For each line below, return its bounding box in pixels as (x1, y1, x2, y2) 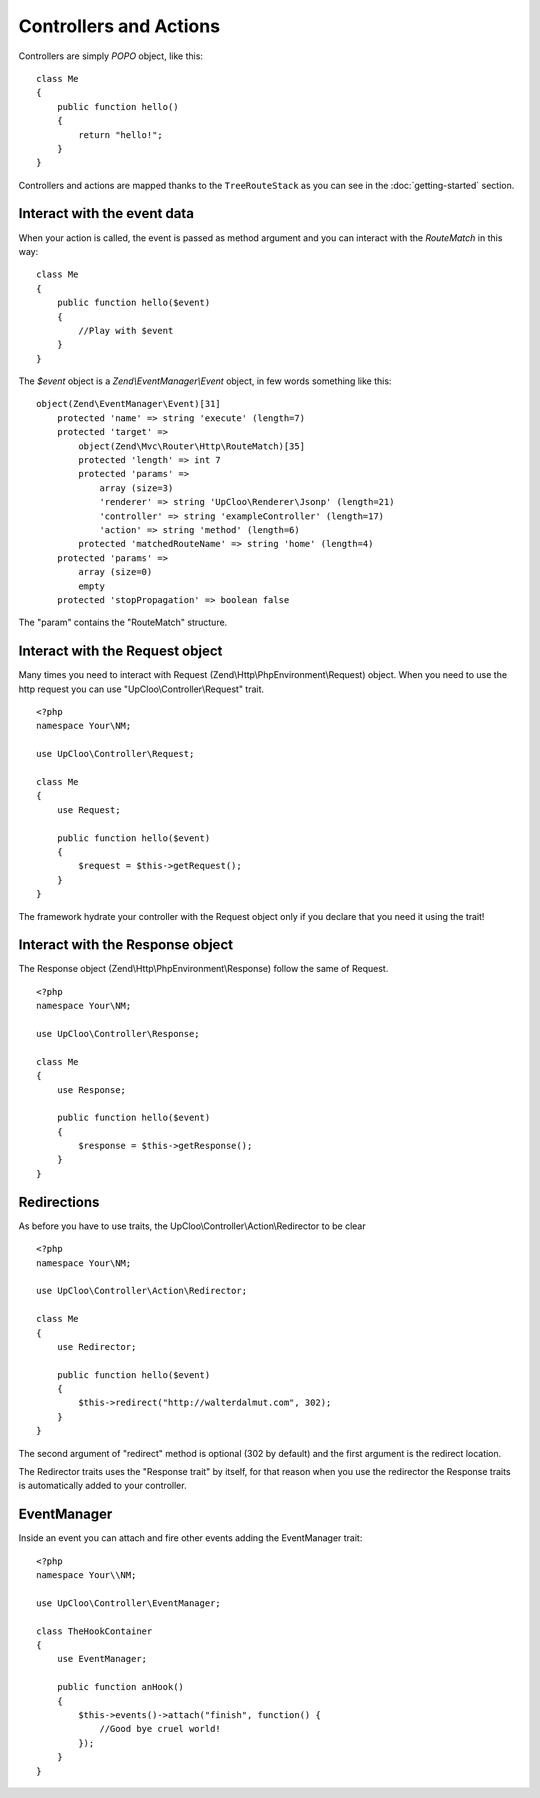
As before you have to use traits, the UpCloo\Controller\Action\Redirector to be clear (18, 1220, 366, 1232)
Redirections (18, 1193, 100, 1210)
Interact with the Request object (18, 643, 223, 660)
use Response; (56, 1084, 127, 1095)
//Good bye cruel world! (99, 1723, 222, 1735)
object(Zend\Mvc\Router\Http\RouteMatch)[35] (78, 440, 305, 452)
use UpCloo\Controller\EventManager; (36, 1597, 222, 1609)
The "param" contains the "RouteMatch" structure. (18, 616, 228, 629)
